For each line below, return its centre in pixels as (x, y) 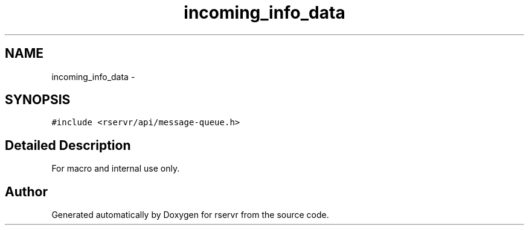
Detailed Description (68, 145)
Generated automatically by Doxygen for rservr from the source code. (190, 215)
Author (26, 191)
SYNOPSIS (38, 100)
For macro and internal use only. (116, 169)
